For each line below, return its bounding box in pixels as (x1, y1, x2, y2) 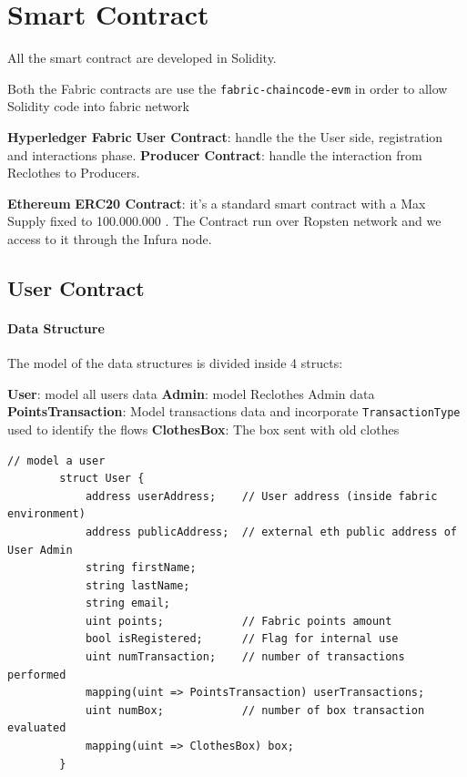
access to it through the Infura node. (7, 229, 212, 248)
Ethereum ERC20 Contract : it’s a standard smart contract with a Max (7, 193, 426, 212)
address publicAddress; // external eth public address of (85, 525, 457, 538)
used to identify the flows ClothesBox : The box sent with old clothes (7, 419, 400, 438)
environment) (7, 507, 86, 521)
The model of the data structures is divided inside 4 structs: (7, 353, 343, 373)
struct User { (59, 472, 145, 486)
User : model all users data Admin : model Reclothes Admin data (7, 383, 375, 403)
